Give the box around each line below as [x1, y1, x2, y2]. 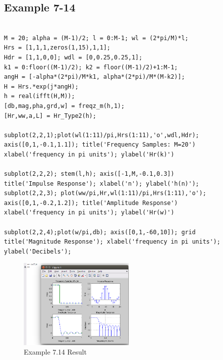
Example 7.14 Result [24, 347, 87, 357]
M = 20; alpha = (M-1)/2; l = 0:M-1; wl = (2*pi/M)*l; [4, 34, 189, 42]
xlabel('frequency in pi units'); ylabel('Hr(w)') [4, 209, 174, 216]
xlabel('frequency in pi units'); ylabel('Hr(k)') [4, 151, 174, 158]
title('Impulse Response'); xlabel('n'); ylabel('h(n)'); [4, 180, 199, 187]
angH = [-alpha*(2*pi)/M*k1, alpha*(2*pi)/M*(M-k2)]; [4, 73, 185, 81]
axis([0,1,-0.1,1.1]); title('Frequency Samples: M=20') [4, 141, 196, 149]
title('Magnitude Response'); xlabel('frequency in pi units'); [4, 238, 221, 246]
